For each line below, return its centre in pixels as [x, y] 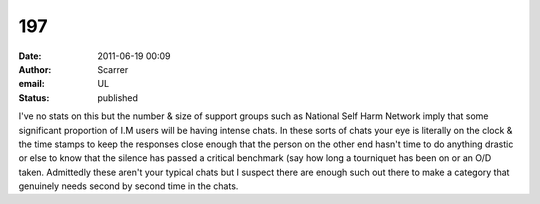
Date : [30, 56]
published [118, 97]
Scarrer [113, 69]
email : [31, 84]
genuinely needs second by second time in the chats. [128, 186]
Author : [35, 69]
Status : [34, 97]
